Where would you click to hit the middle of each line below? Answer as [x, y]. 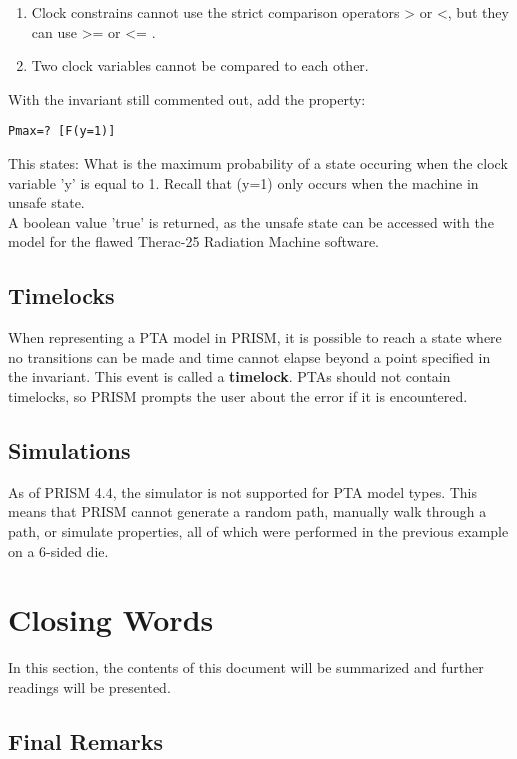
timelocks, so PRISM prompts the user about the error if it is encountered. [238, 395]
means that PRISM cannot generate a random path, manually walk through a [247, 511]
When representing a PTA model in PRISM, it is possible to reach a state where [255, 337]
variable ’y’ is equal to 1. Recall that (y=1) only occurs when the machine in [243, 182]
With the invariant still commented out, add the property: [187, 98]
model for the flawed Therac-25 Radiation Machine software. [193, 241]
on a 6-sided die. [58, 550]
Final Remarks [86, 740]
